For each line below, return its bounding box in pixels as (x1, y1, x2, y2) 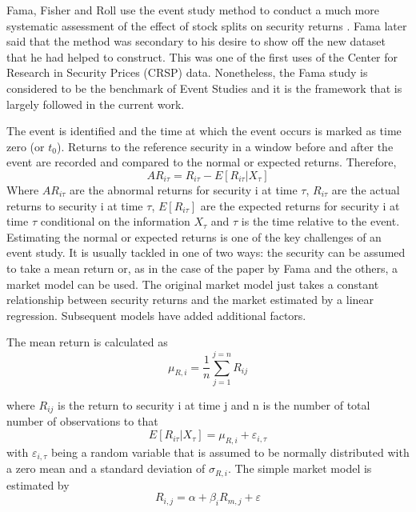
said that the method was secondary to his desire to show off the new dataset (6, 33, 386, 50)
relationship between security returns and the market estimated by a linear (6, 291, 374, 308)
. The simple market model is (227, 460, 372, 477)
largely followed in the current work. (6, 95, 185, 112)
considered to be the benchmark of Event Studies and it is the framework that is (6, 79, 402, 96)
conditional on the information (40, 213, 190, 230)
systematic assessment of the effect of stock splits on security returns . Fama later (6, 17, 407, 34)
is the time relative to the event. (241, 213, 400, 230)
